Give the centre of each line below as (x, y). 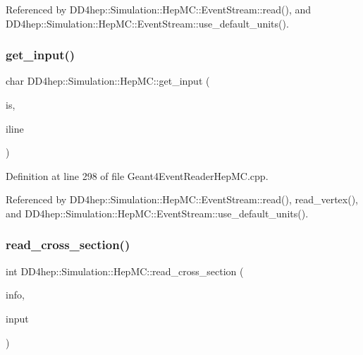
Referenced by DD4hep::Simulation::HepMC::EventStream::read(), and (159, 9)
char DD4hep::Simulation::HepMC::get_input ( (108, 81)
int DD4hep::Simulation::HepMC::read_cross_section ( (125, 271)
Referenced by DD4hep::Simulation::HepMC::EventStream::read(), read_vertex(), (182, 199)
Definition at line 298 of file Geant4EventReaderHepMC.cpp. (137, 175)
